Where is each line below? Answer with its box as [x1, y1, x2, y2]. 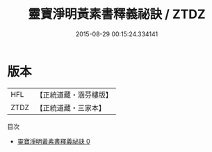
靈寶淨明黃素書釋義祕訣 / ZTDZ [27, 6, 206, 22]
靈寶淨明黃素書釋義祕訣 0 [17, 137, 90, 145]
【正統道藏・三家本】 [35, 102, 106, 112]
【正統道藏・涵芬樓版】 [35, 90, 113, 100]
